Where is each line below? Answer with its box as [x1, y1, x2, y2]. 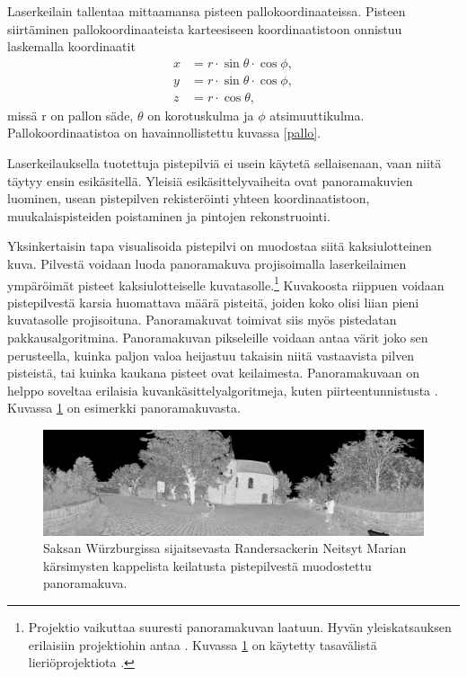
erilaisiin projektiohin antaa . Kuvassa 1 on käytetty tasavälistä [28, 635, 377, 654]
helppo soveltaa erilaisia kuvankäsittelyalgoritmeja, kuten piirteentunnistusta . [7, 380, 438, 399]
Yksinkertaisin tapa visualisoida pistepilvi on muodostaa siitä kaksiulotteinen [7, 236, 432, 255]
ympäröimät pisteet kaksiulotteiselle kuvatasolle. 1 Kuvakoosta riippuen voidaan [7, 272, 445, 294]
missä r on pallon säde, [7, 105, 134, 124]
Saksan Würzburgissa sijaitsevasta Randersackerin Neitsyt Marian [43, 539, 407, 557]
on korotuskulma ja [147, 105, 254, 124]
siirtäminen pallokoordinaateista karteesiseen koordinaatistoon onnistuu [7, 19, 402, 38]
